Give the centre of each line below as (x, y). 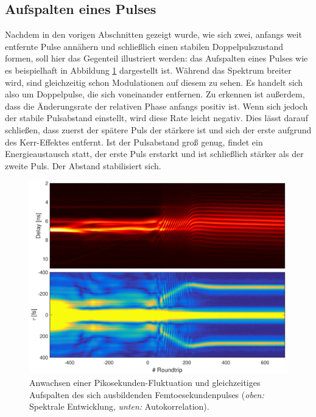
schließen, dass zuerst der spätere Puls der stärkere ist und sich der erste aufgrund (158, 129)
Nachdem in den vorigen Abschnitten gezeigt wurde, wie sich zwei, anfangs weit (153, 34)
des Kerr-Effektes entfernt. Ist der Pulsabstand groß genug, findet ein (134, 142)
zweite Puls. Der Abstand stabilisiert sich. (83, 165)
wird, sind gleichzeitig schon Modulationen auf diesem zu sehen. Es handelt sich (154, 82)
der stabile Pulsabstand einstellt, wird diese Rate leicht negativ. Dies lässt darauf (156, 118)
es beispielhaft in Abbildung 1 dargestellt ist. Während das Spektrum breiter (148, 70)
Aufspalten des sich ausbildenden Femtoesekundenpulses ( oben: (147, 394)
